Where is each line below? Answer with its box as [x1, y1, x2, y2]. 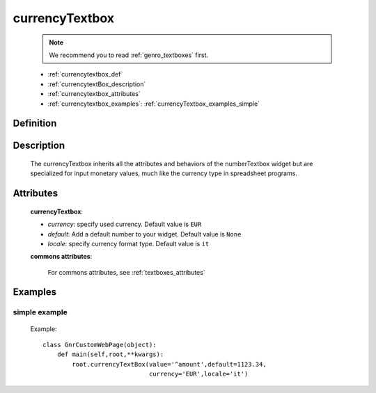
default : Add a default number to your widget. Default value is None [47, 230, 242, 238]
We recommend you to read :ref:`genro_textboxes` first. [49, 51, 209, 59]
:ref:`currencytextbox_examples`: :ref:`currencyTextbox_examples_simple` [47, 99, 260, 108]
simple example [13, 307, 68, 317]
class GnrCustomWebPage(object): [42, 341, 157, 349]
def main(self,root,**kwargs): [56, 351, 164, 358]
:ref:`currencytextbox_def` [47, 70, 123, 79]
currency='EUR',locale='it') [148, 370, 249, 378]
